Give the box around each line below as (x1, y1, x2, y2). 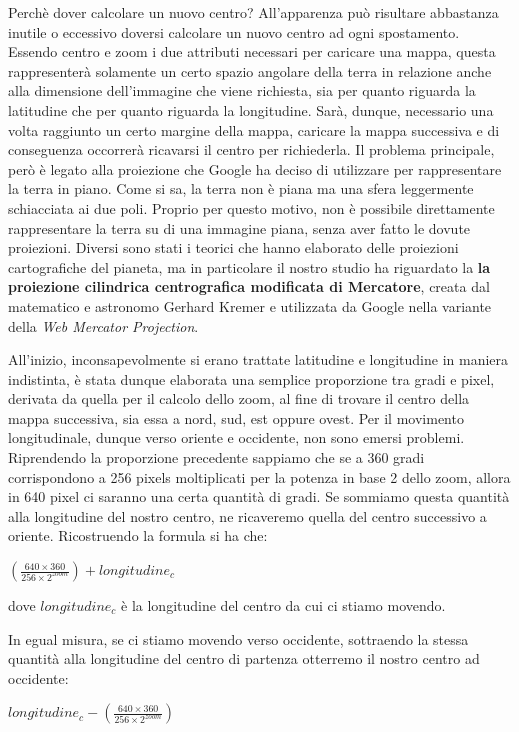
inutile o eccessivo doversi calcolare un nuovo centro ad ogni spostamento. (8, 21, 460, 42)
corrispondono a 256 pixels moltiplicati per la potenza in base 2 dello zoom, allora (8, 466, 511, 487)
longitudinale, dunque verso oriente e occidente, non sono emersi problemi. (8, 427, 465, 448)
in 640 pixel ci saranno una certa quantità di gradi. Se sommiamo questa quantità (8, 486, 510, 507)
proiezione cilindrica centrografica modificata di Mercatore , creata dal (8, 276, 490, 297)
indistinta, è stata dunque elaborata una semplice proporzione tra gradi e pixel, (8, 368, 495, 389)
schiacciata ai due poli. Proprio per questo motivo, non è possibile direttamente (8, 197, 495, 218)
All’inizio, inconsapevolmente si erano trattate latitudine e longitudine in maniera (8, 349, 509, 370)
